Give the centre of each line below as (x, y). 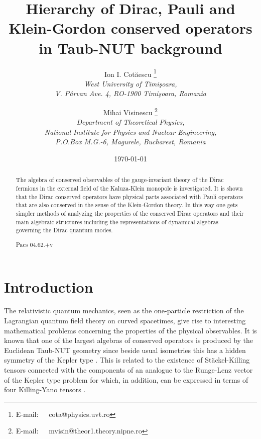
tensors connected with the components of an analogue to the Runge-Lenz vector (128, 370)
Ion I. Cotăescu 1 (130, 73)
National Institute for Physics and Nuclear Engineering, (130, 131)
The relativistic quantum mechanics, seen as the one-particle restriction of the (124, 311)
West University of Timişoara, (130, 83)
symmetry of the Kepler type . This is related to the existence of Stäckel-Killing (127, 360)
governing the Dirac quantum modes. (64, 230)
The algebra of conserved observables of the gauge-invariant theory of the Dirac (120, 180)
